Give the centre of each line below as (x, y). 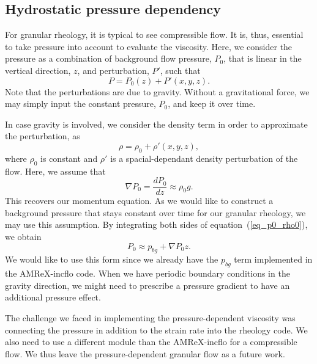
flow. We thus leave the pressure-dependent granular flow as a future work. (145, 353)
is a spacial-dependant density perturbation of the (204, 158)
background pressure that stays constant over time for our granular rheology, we (155, 212)
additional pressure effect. (53, 297)
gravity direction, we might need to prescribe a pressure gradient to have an (147, 285)
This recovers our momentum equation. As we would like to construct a (139, 201)
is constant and (69, 158)
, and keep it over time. (212, 104)
